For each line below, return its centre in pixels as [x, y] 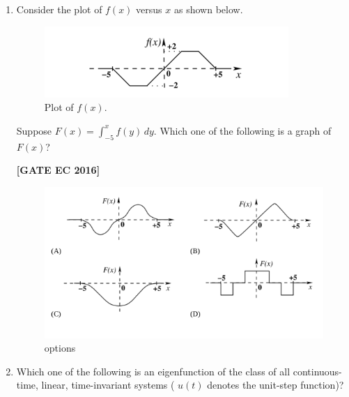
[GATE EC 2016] [58, 170]
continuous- [317, 371]
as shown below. [208, 9]
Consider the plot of [59, 9]
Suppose [34, 130]
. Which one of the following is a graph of [242, 130]
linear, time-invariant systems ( [108, 385]
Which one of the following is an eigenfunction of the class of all [153, 371]
